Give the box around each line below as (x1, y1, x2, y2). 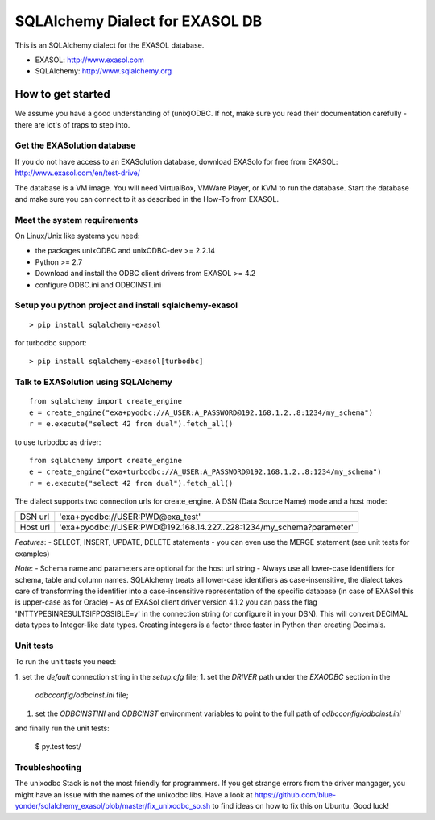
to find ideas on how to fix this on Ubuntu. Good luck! (212, 801, 390, 811)
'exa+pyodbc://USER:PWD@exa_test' (59, 511, 201, 522)
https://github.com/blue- (254, 789, 337, 799)
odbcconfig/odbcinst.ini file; (35, 690, 129, 700)
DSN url (19, 511, 50, 522)
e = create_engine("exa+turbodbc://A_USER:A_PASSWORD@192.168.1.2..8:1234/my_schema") (29, 467, 382, 476)
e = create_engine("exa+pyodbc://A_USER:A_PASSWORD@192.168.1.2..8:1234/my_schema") (29, 408, 374, 417)
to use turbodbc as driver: (14, 437, 101, 447)
